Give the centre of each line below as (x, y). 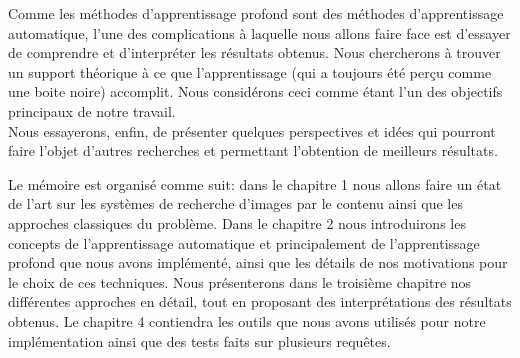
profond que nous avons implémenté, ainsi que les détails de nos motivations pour (258, 262)
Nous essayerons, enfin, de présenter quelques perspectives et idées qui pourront (252, 130)
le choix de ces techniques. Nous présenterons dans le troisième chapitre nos (240, 281)
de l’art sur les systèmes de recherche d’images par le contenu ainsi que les (235, 203)
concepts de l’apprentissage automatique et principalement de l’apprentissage (244, 242)
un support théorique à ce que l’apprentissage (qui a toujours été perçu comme (250, 71)
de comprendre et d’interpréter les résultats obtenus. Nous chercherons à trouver (254, 52)
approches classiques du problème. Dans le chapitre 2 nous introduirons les (237, 222)
